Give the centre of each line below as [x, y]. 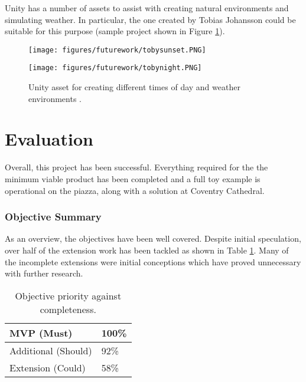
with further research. [44, 273]
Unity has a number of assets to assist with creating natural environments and [147, 8]
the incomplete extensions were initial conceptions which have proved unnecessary [153, 261]
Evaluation [49, 139]
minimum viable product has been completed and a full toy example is [133, 179]
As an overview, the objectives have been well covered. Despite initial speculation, [153, 238]
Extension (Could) [48, 367]
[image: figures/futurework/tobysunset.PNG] [117, 50]
